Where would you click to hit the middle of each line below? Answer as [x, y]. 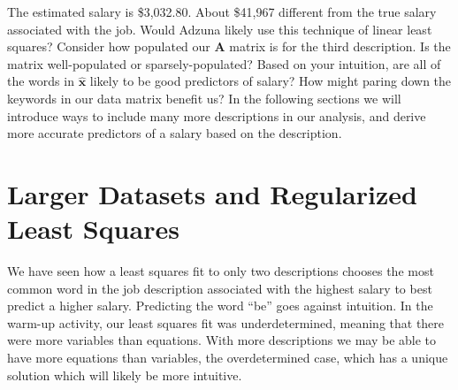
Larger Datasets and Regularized [212, 193]
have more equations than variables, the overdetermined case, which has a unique [228, 358]
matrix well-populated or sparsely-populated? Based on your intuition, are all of [224, 63]
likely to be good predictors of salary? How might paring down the [271, 81]
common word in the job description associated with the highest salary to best [220, 288]
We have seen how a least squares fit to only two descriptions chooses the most [221, 271]
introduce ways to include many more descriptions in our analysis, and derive [217, 115]
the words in [41, 81]
